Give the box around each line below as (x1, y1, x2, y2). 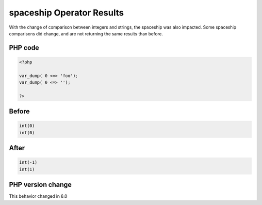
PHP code (9, 44, 39, 52)
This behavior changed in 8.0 (9, 193, 67, 199)
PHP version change (9, 181, 72, 189)
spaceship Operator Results (9, 7, 124, 18)
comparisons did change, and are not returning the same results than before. (9, 31, 163, 36)
